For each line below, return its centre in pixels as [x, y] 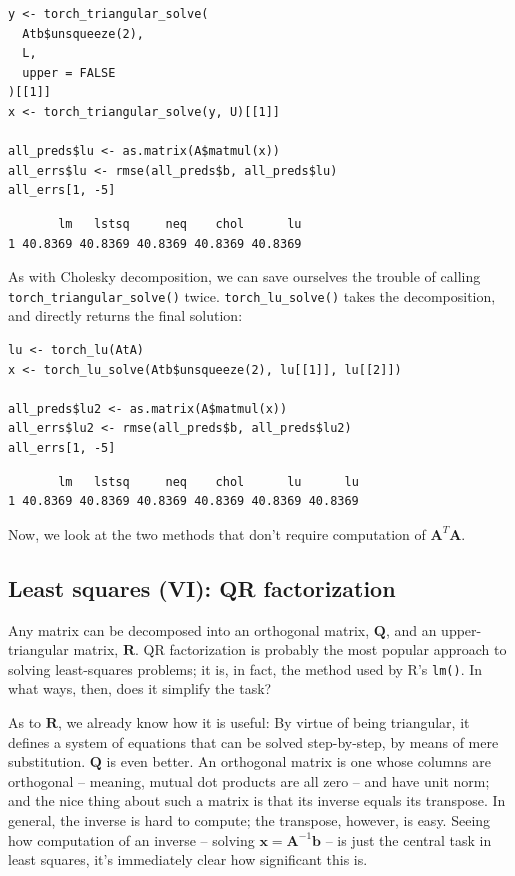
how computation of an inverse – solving [131, 839]
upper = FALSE [69, 72]
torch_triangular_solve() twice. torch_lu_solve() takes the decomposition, [252, 295]
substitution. [47, 761]
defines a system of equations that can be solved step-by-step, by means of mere [253, 741]
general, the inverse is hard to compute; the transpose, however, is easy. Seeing [249, 819]
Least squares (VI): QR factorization [202, 587]
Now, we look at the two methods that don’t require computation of [217, 533]
